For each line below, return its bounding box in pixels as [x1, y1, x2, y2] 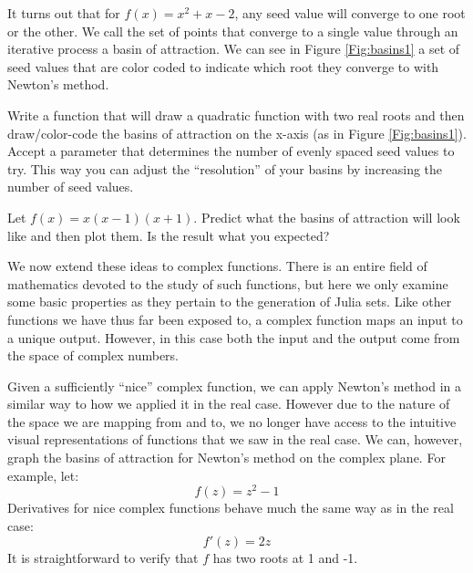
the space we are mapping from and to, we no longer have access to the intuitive [7, 412, 457, 431]
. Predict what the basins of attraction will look [193, 207, 460, 226]
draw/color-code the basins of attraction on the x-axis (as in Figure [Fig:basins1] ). [7, 123, 467, 142]
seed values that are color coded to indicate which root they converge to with [7, 57, 439, 76]
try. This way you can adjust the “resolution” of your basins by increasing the [7, 159, 443, 178]
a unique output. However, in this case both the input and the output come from [7, 328, 460, 347]
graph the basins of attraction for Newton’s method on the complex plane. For [7, 448, 446, 467]
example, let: [7, 465, 79, 484]
